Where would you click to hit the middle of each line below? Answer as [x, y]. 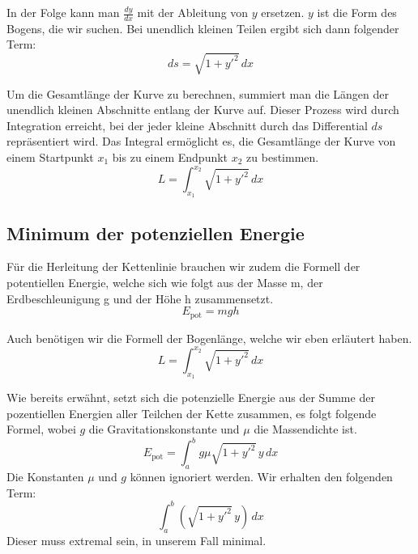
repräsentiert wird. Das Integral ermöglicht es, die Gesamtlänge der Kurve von [201, 141]
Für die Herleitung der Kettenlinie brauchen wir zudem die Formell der [183, 266]
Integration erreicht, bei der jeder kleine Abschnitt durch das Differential [187, 125]
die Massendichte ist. [305, 429]
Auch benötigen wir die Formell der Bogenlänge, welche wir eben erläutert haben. [209, 338]
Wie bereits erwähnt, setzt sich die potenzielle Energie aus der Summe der [191, 397]
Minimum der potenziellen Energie [156, 233]
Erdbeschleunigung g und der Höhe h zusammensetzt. [140, 298]
